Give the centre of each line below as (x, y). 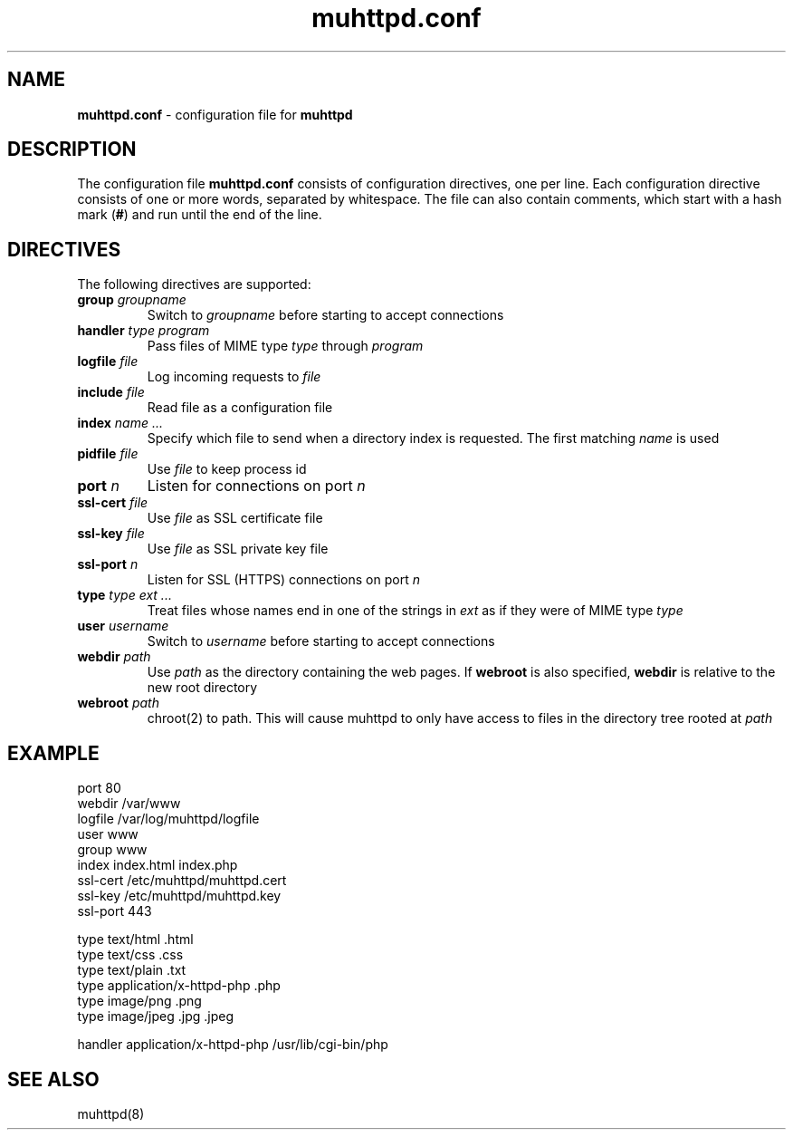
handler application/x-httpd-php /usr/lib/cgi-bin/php (233, 1045)
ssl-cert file (113, 503)
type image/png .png (139, 1001)
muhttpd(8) (111, 1113)
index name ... (120, 423)
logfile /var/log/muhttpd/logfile (168, 819)
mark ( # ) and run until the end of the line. (200, 215)
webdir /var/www (129, 804)
